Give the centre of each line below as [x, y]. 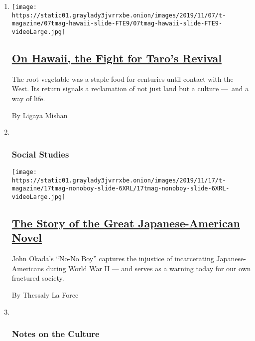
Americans [28, 268]
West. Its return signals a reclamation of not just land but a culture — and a [130, 88]
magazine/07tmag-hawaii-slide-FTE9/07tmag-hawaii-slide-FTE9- [117, 24]
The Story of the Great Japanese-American [126, 223]
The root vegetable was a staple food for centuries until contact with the [123, 79]
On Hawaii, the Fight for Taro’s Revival [117, 58]
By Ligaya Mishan [40, 115]
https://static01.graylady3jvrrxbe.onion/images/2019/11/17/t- [119, 180]
